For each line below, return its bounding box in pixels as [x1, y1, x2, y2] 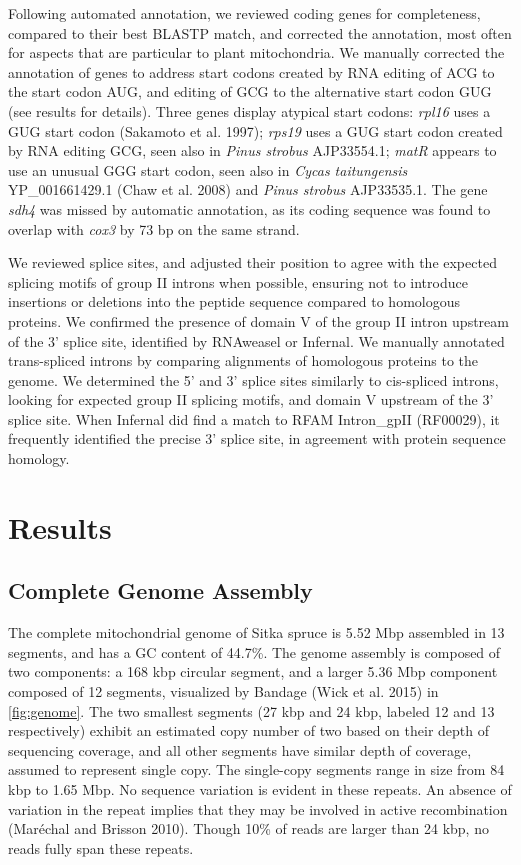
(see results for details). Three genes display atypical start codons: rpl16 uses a [8, 100, 491, 121]
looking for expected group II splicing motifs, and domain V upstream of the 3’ [8, 389, 494, 410]
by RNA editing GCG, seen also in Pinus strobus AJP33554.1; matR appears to [8, 140, 497, 161]
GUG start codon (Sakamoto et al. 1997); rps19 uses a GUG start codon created [8, 120, 503, 141]
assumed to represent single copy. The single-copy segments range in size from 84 [8, 759, 505, 780]
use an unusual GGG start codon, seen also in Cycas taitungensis [8, 159, 408, 180]
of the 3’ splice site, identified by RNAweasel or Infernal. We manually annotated [8, 330, 505, 351]
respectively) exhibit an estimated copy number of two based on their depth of [8, 720, 490, 741]
